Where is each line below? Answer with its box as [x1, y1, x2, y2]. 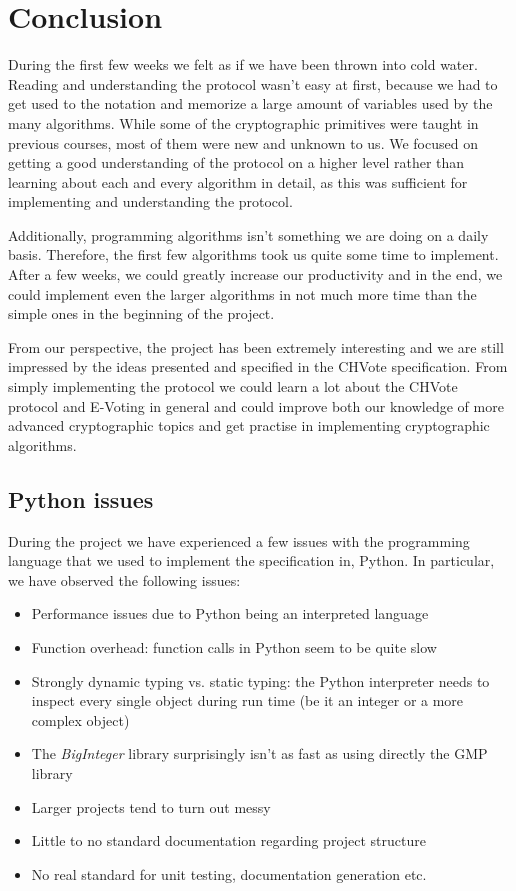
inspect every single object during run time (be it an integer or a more [31, 690, 464, 711]
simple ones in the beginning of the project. [8, 303, 275, 324]
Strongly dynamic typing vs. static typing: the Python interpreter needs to [31, 670, 490, 691]
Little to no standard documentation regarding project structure [31, 830, 426, 851]
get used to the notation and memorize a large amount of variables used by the [8, 93, 493, 114]
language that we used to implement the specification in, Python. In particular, [8, 550, 495, 571]
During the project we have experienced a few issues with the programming [8, 530, 470, 551]
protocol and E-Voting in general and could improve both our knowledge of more [8, 395, 504, 416]
